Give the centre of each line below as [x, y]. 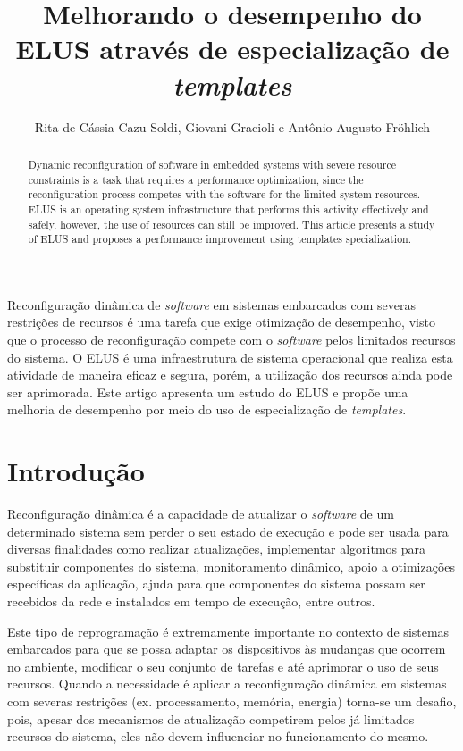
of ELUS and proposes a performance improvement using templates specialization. [219, 239]
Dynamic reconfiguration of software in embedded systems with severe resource [212, 164]
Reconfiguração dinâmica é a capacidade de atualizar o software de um [201, 514]
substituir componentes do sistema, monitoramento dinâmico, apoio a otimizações [231, 566]
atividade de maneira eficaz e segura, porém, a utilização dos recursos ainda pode [230, 375]
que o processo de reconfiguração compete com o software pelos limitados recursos [231, 340]
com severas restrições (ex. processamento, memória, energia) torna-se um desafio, [232, 701]
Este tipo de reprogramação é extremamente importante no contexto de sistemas [228, 631]
